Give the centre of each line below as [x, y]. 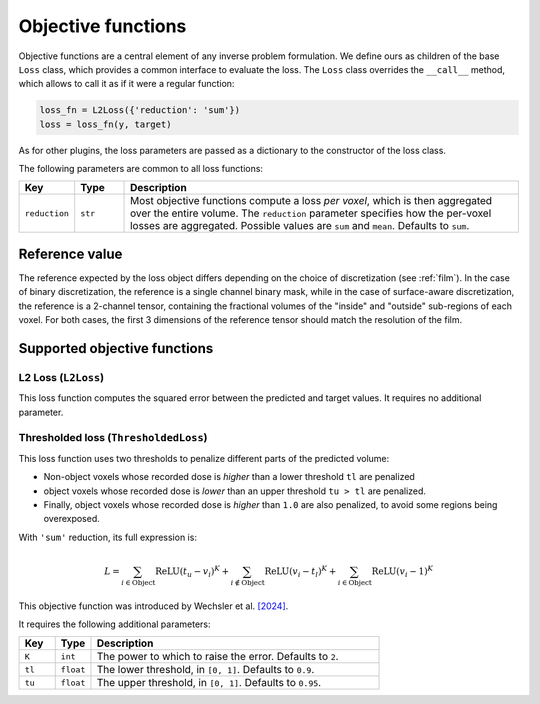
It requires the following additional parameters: [114, 624]
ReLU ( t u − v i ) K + [192, 571]
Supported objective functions [116, 348]
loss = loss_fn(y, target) [105, 124]
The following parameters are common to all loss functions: [141, 169]
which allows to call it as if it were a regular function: [126, 84]
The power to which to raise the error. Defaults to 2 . [217, 657]
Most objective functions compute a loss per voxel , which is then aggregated [311, 201]
